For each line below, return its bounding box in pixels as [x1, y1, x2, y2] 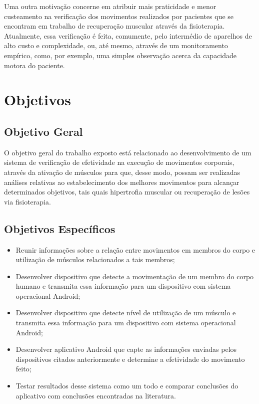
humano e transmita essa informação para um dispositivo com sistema [15, 281, 231, 291]
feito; [15, 363, 31, 374]
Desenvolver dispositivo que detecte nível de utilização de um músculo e [15, 307, 236, 318]
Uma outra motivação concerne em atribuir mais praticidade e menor [4, 1, 216, 11]
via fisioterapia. [4, 196, 51, 207]
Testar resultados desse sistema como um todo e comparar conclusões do [15, 380, 238, 391]
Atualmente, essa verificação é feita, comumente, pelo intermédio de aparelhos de [4, 30, 252, 41]
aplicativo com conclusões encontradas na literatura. [15, 390, 176, 400]
